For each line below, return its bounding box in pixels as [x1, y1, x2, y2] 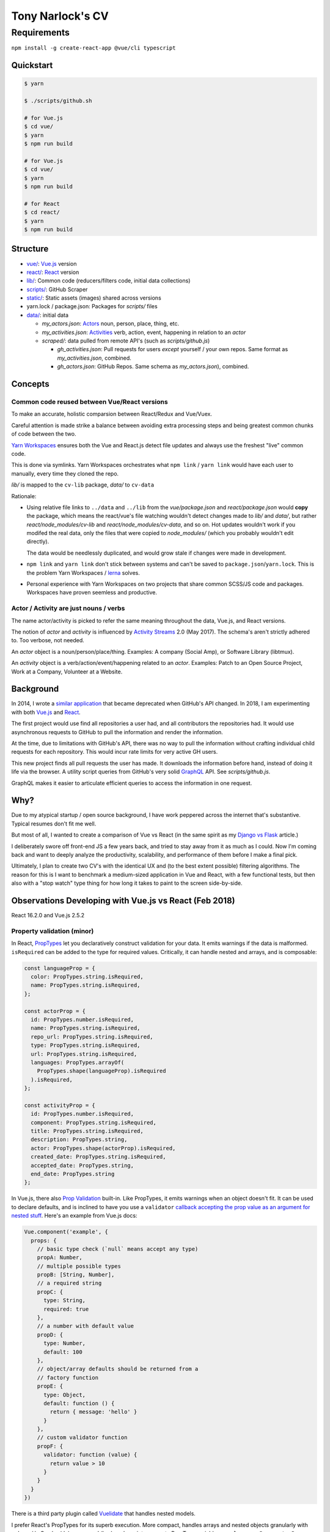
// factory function [37, 1374, 99, 1381]
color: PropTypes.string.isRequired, [31, 973, 144, 980]
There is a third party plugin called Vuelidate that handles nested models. [11, 1510, 196, 1517]
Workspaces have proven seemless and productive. [26, 589, 157, 596]
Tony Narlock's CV [11, 9, 109, 23]
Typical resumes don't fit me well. [11, 820, 97, 827]
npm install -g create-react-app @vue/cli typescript [11, 45, 176, 51]
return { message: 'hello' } [50, 1408, 137, 1416]
